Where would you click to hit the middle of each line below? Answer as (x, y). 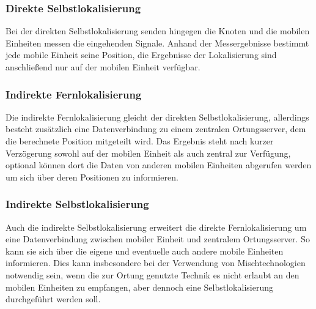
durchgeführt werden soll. (53, 299)
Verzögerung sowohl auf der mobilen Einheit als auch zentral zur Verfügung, (148, 153)
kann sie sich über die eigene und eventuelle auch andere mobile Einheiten (145, 251)
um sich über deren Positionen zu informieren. (92, 177)
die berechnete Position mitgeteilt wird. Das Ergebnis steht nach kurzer (140, 141)
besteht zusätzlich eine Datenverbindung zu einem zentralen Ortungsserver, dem (156, 129)
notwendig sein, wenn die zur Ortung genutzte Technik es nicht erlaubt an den (152, 274)
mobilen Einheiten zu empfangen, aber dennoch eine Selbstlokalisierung (139, 287)
